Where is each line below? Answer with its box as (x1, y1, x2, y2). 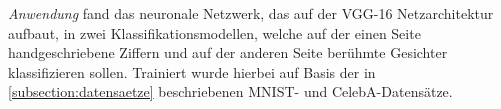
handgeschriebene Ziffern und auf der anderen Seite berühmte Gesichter (8, 42, 448, 63)
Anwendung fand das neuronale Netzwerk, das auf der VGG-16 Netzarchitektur (8, 3, 494, 23)
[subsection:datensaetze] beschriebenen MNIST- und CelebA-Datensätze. (8, 81, 453, 102)
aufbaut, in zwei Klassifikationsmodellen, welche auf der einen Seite (8, 22, 421, 43)
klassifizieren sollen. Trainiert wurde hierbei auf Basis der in (8, 61, 376, 82)
